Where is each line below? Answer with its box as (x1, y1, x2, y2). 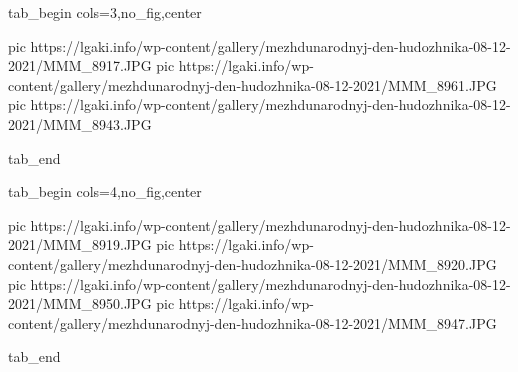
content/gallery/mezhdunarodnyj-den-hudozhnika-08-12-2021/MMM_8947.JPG (8, 312, 497, 333)
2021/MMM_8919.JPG (8, 234, 152, 255)
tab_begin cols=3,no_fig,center (8, 2, 202, 22)
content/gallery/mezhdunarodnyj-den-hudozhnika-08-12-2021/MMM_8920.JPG (8, 253, 497, 274)
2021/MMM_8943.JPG (8, 113, 152, 134)
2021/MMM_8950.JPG (8, 293, 152, 314)
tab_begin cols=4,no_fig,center (8, 181, 202, 202)
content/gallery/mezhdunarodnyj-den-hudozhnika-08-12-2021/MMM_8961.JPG (8, 74, 497, 95)
